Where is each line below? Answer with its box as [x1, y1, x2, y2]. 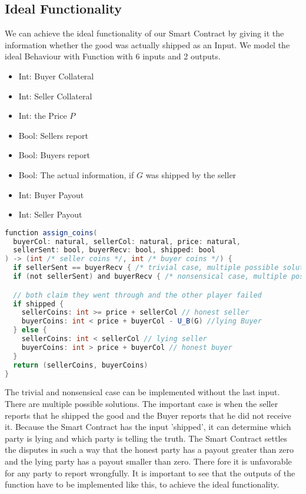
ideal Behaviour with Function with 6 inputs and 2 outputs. [5, 50, 221, 62]
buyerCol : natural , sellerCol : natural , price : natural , [13, 237, 241, 246]
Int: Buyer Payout [18, 188, 84, 201]
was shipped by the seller [145, 168, 237, 181]
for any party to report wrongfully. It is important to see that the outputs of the [5, 466, 295, 479]
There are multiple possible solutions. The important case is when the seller [5, 397, 278, 409]
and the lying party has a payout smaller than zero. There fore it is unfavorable [5, 455, 292, 467]
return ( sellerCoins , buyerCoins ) [13, 361, 148, 369]
